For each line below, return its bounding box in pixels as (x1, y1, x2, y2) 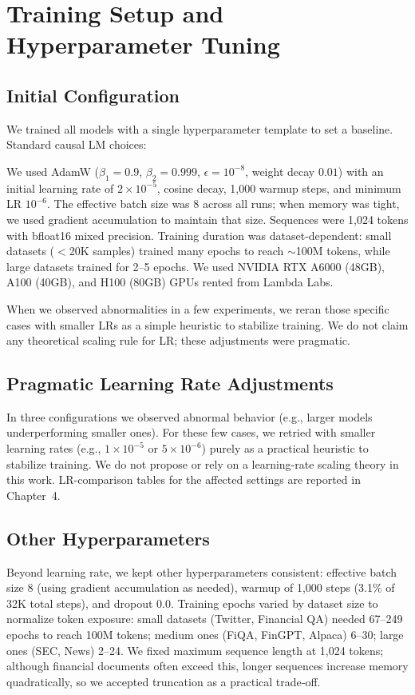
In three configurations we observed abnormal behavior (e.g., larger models (6, 408, 373, 425)
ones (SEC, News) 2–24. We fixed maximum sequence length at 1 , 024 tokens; (6, 641, 384, 658)
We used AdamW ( (6, 162, 99, 179)
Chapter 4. (6, 486, 61, 503)
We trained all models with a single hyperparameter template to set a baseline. (6, 120, 393, 137)
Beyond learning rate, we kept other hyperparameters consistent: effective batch (6, 563, 397, 580)
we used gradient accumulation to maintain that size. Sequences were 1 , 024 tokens (6, 210, 409, 227)
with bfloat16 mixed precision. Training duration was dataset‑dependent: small (6, 226, 392, 243)
